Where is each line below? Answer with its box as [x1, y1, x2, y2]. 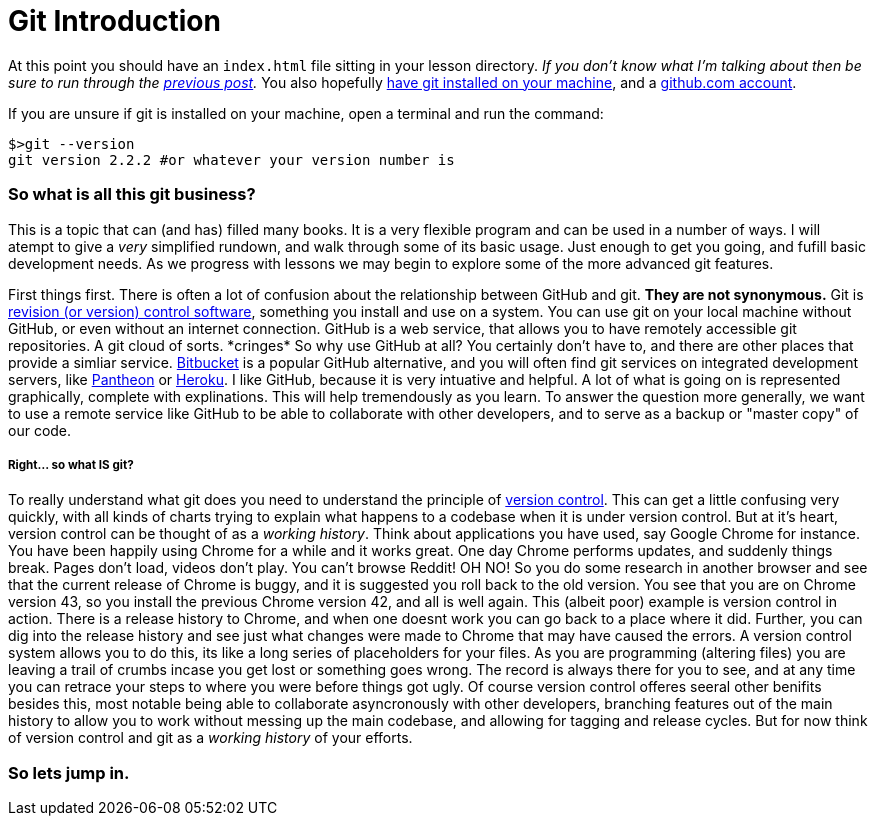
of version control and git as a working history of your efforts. [8, 729, 413, 747]
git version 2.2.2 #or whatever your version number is [8, 151, 455, 168]
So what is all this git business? [8, 184, 256, 205]
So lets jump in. [8, 762, 130, 783]
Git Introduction [8, 4, 221, 38]
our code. [8, 421, 72, 439]
